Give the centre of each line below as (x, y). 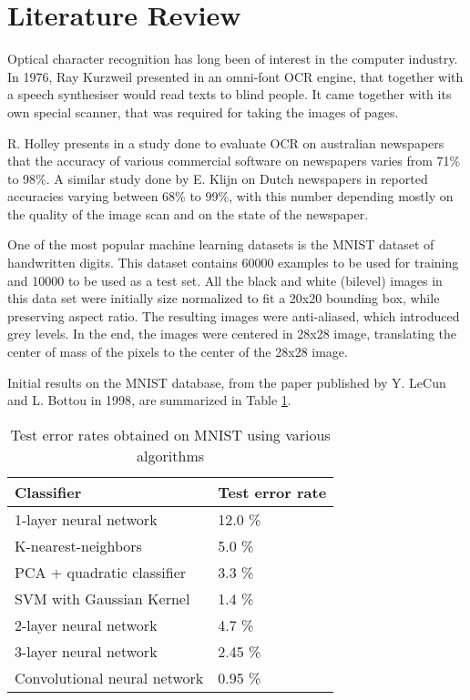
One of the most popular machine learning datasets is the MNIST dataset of (221, 244)
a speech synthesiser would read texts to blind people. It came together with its (230, 94)
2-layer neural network (86, 624)
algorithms (171, 455)
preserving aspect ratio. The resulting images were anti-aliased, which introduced (234, 315)
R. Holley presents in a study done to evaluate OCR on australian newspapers (226, 142)
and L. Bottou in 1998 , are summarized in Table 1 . (149, 400)
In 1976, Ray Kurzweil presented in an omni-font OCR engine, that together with (235, 76)
